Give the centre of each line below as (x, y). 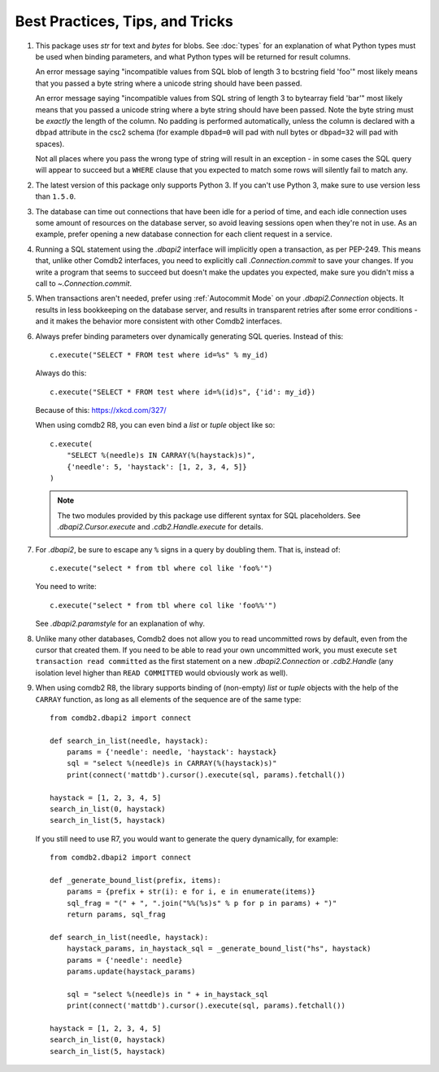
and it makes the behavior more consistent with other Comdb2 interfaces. (159, 321)
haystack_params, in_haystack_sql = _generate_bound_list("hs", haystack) (219, 949)
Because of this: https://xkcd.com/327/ (101, 411)
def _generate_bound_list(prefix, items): (136, 880)
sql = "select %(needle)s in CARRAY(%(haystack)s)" (172, 763)
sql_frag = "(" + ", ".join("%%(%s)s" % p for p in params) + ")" (202, 903)
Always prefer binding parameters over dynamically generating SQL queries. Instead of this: (189, 336)
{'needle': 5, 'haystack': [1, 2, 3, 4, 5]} (156, 467)
